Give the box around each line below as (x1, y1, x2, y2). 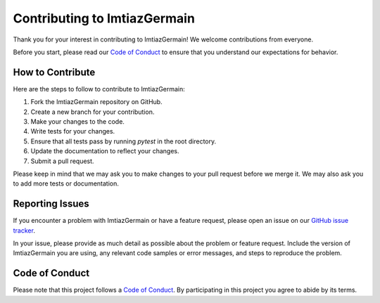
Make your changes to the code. (30, 117, 125, 126)
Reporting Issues (13, 198, 89, 210)
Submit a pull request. (30, 157, 94, 165)
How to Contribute (13, 66, 96, 78)
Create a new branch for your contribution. (30, 108, 155, 116)
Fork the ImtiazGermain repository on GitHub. (30, 98, 163, 106)
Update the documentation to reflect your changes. (30, 147, 179, 155)
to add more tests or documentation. (13, 179, 120, 188)
